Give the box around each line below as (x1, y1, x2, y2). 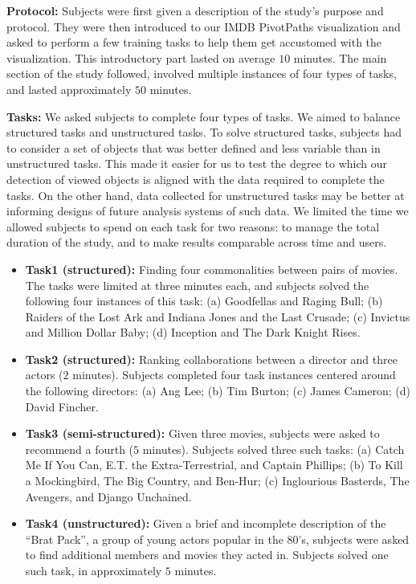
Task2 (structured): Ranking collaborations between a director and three (25, 350, 398, 367)
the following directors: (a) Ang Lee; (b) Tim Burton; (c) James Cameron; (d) (25, 382, 411, 399)
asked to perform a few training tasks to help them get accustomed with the (6, 34, 382, 51)
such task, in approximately (25, 562, 162, 578)
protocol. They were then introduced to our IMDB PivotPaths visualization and (6, 18, 401, 35)
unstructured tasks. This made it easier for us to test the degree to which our (6, 155, 388, 172)
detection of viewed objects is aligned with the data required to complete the (6, 170, 385, 187)
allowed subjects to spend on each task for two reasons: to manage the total (6, 218, 380, 235)
